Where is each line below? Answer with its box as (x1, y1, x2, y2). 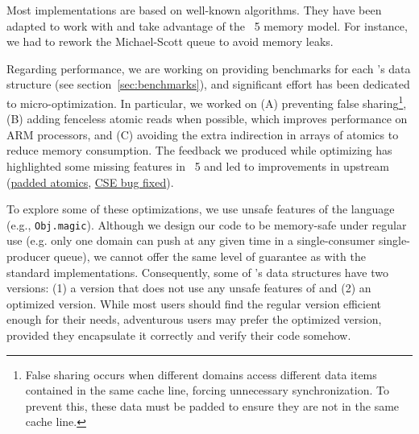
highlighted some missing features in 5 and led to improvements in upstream (6, 158, 390, 174)
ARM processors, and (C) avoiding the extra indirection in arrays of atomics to (6, 126, 399, 143)
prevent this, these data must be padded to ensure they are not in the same (25, 397, 400, 414)
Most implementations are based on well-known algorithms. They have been (6, 2, 382, 18)
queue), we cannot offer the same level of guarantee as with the (53, 248, 366, 265)
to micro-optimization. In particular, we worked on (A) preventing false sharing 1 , (6, 92, 407, 111)
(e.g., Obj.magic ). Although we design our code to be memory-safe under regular (6, 216, 407, 233)
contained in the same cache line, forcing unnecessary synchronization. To (25, 382, 389, 399)
